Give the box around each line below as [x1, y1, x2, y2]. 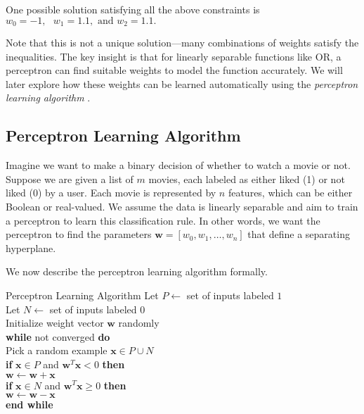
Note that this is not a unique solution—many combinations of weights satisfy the [6, 35, 359, 50]
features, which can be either [228, 185, 353, 200]
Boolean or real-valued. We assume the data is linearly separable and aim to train [6, 199, 358, 213]
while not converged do [6, 329, 110, 344]
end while [6, 397, 53, 412]
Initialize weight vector [6, 315, 104, 330]
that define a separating [247, 227, 350, 241]
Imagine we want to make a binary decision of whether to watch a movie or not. [6, 158, 351, 172]
